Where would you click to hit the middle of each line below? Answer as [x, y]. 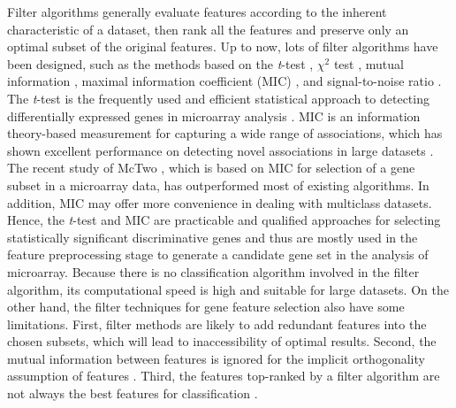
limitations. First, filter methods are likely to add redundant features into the [217, 323]
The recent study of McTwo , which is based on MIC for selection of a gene [211, 168]
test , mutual [369, 63]
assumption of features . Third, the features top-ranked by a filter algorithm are [224, 376]
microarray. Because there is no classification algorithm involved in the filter [213, 271]
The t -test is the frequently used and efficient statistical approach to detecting [218, 98]
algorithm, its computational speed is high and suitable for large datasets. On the [228, 289]
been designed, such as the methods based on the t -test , [160, 63]
